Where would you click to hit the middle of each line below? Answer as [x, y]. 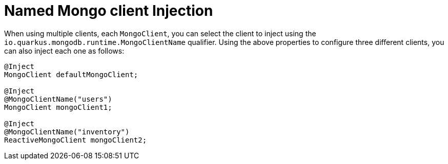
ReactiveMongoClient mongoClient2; [76, 140]
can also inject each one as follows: [64, 51]
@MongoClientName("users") [58, 99]
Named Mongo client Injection [109, 11]
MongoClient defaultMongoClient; [71, 74]
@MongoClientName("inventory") [67, 132]
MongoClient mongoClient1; [58, 107]
